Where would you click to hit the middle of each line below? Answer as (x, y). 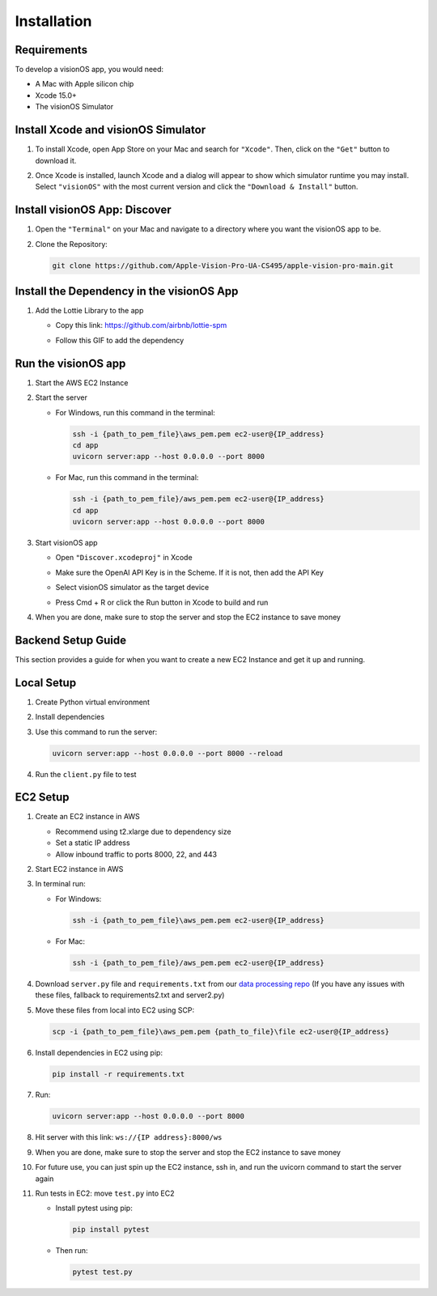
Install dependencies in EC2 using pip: (99, 1052)
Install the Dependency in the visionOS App (127, 291)
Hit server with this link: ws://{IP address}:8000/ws (129, 1137)
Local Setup (46, 683)
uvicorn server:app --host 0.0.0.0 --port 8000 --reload (168, 753)
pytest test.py (102, 1272)
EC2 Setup (42, 797)
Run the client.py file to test (86, 774)
